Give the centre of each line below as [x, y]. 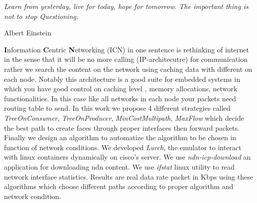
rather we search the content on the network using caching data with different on [128, 69]
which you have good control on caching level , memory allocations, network [121, 89]
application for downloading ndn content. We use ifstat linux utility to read [119, 166]
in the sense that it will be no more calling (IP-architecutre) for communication [126, 59]
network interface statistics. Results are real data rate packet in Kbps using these [128, 176]
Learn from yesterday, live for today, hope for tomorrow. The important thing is [126, 6]
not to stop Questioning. [41, 16]
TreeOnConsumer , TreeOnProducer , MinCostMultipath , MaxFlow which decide [124, 117]
